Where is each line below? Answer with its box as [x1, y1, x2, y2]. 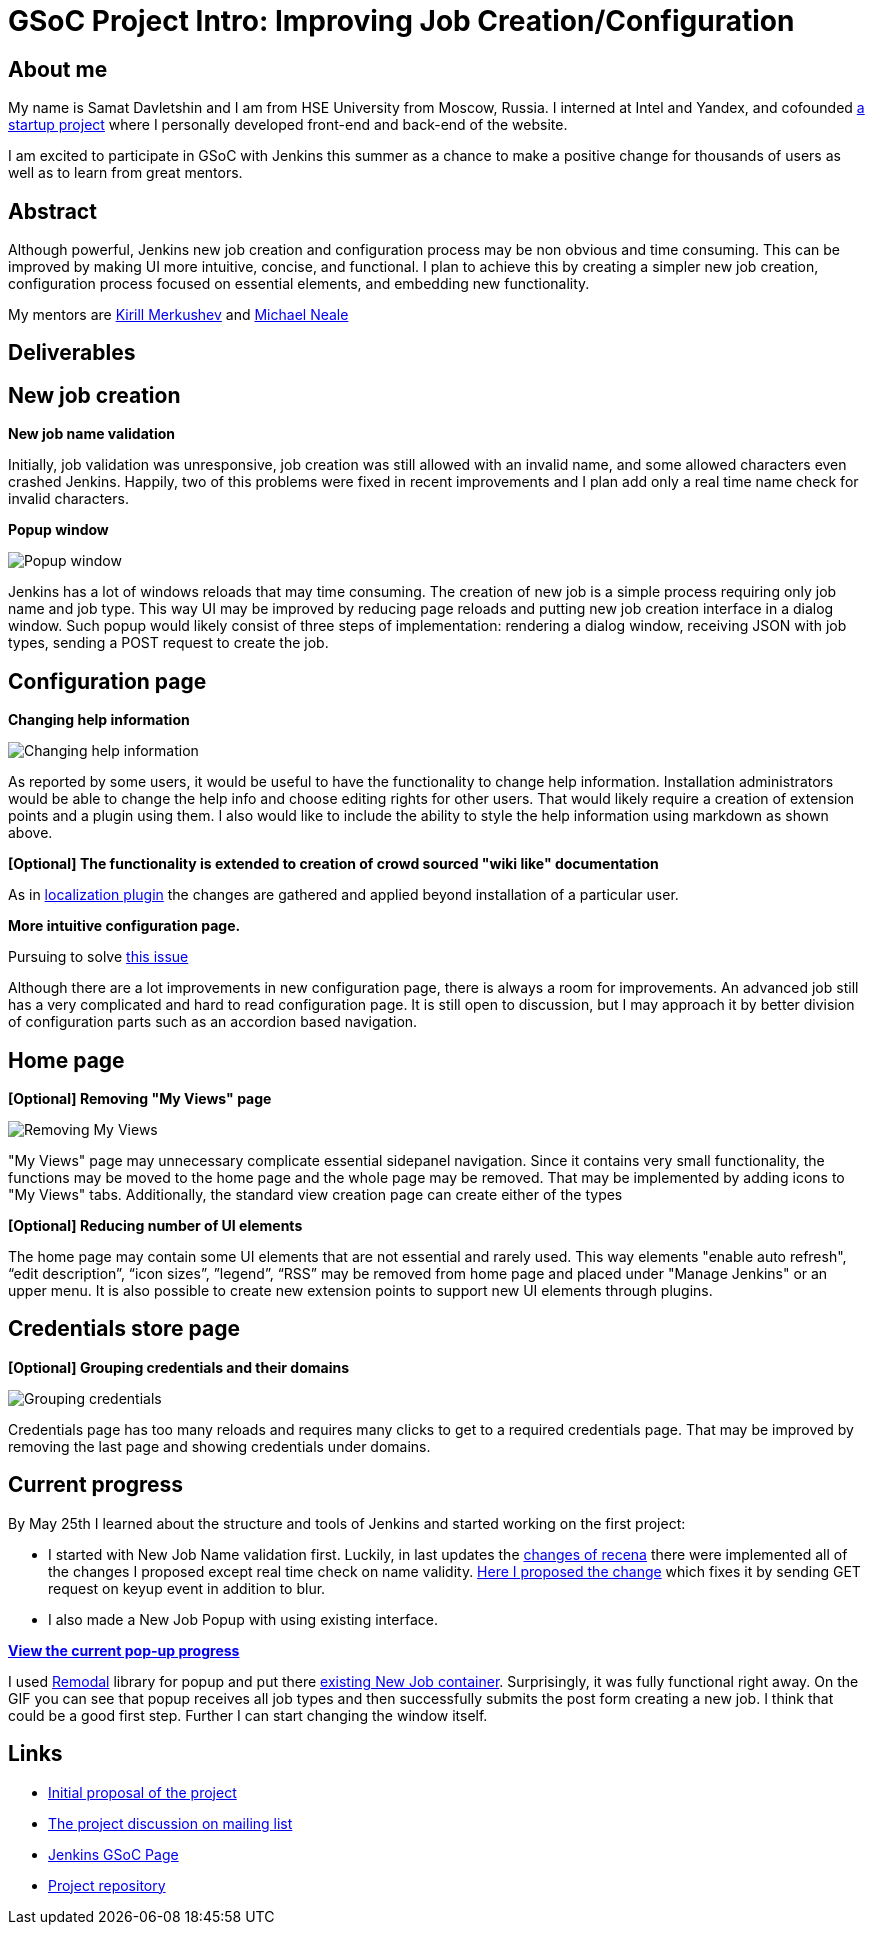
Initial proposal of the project [48, 1783, 237, 1801]
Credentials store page [8, 1316, 240, 1342]
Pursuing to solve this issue [8, 948, 189, 966]
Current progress [8, 1472, 184, 1498]
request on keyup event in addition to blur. [48, 1579, 326, 1597]
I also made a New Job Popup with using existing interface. [48, 1610, 438, 1628]
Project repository [48, 1876, 166, 1894]
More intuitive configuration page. [8, 917, 241, 935]
